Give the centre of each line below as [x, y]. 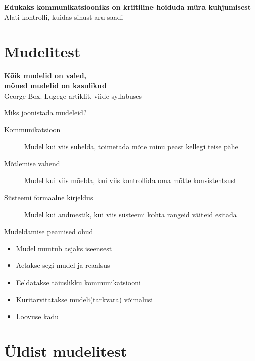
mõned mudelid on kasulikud [55, 85]
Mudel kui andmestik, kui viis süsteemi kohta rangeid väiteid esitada [131, 214]
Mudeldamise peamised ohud [49, 231]
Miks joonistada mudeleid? [45, 112]
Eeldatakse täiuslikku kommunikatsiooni [78, 282]
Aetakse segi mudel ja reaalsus [63, 265]
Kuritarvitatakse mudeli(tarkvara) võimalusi [85, 299]
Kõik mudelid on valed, [45, 76]
